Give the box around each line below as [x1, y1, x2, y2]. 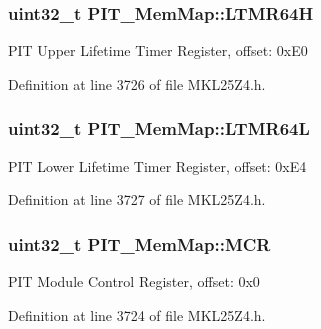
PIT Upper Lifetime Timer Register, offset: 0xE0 [8, 40, 308, 61]
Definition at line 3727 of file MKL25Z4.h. [8, 189, 266, 210]
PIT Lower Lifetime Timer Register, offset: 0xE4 [8, 155, 307, 176]
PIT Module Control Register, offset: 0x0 [8, 271, 260, 292]
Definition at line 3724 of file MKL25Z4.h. [8, 304, 266, 325]
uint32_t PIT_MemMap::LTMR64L [8, 116, 310, 141]
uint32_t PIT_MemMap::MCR [8, 231, 271, 256]
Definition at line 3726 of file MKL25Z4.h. [8, 73, 266, 94]
